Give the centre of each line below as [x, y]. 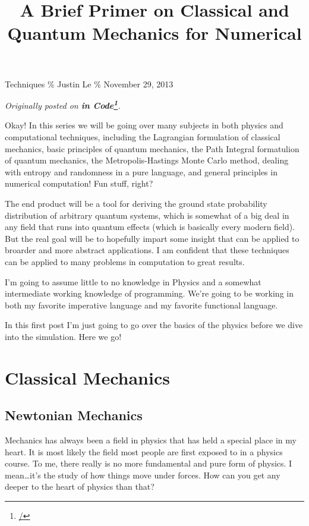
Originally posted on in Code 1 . [63, 104]
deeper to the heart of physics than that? [80, 486]
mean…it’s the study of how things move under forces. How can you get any [143, 475]
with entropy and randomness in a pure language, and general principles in [141, 171]
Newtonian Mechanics [74, 415]
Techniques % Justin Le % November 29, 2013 [89, 84]
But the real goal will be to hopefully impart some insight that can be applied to [152, 238]
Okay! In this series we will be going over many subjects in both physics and [144, 125]
